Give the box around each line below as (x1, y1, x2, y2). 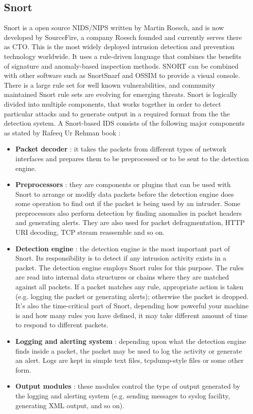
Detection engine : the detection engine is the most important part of (15, 243, 230, 253)
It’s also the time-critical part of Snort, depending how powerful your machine (15, 301, 249, 311)
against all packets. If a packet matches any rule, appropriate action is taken (15, 282, 244, 292)
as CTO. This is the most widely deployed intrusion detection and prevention (4, 41, 235, 52)
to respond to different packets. (15, 320, 108, 330)
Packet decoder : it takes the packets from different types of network (15, 144, 227, 154)
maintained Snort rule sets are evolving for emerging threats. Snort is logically (4, 89, 237, 99)
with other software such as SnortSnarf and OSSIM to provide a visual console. (4, 70, 240, 80)
